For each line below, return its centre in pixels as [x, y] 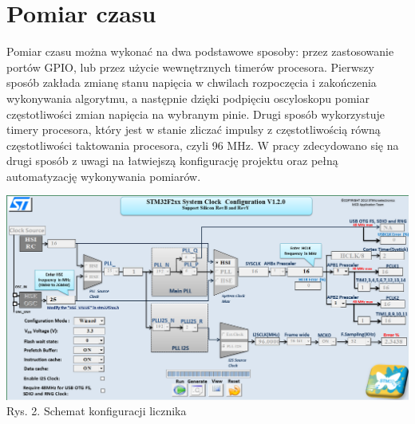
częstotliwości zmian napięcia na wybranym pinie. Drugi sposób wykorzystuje [196, 114]
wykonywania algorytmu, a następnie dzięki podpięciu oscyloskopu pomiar [188, 98]
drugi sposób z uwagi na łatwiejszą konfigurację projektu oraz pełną [172, 161]
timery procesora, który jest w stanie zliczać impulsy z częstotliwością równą [194, 130]
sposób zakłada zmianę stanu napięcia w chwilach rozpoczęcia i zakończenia [192, 82]
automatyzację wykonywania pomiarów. [104, 176]
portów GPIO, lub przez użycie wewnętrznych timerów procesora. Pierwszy [190, 67]
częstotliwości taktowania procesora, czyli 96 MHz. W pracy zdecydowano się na [203, 145]
